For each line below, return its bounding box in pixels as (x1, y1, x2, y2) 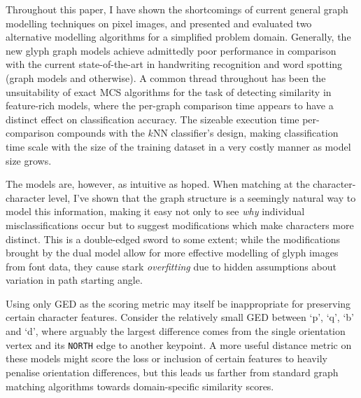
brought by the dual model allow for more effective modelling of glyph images (6, 245, 339, 260)
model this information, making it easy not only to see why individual (6, 204, 305, 219)
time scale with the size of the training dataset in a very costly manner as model (6, 139, 351, 153)
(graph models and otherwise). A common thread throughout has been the (6, 70, 326, 85)
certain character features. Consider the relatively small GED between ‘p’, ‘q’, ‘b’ (6, 310, 354, 324)
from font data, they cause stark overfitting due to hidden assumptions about (6, 259, 337, 273)
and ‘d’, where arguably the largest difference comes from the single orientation (6, 324, 346, 338)
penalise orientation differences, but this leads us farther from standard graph (6, 364, 339, 379)
